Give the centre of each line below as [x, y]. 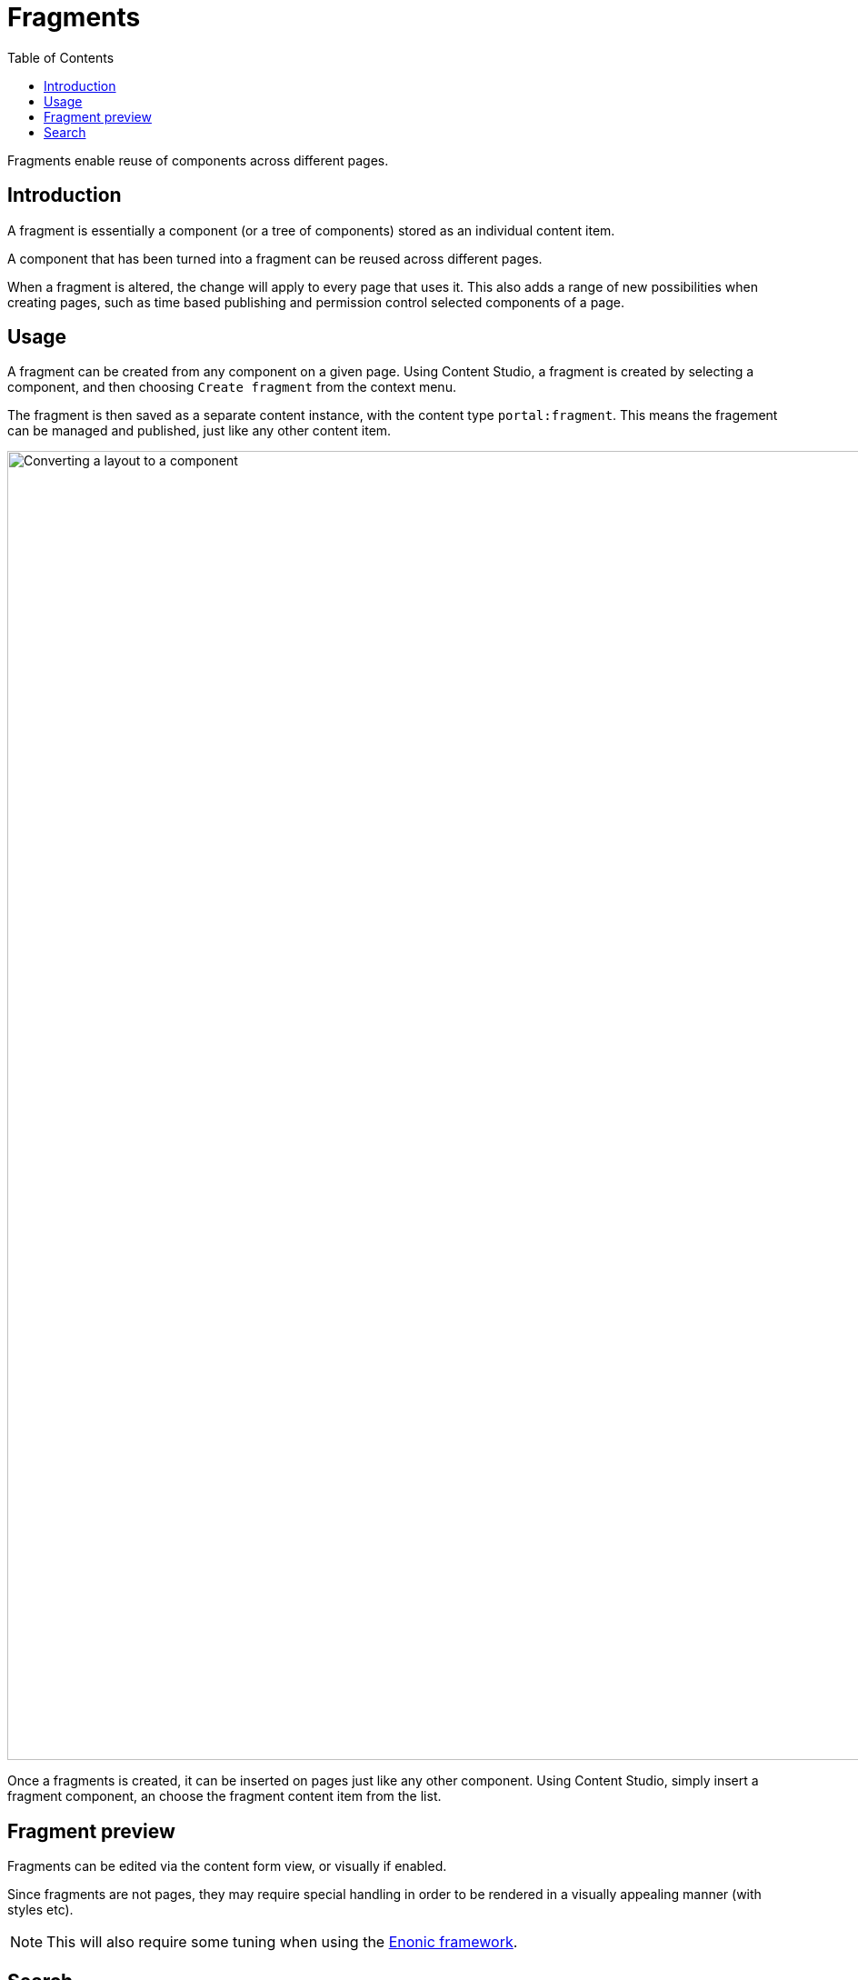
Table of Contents [61, 57]
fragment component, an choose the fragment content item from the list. [224, 1796]
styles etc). [40, 1910]
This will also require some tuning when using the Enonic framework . [282, 1942]
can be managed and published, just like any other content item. [200, 431]
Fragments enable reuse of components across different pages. [198, 160]
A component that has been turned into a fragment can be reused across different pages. [275, 258]
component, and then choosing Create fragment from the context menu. [232, 387]
